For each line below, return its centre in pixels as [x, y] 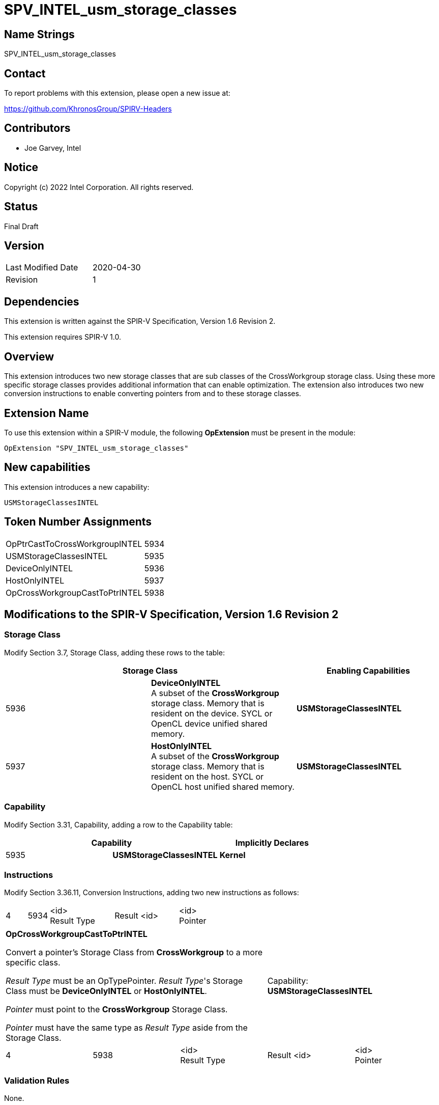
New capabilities [47, 467]
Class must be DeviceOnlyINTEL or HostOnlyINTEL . [106, 991]
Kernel [232, 855]
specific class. [33, 963]
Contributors [37, 128]
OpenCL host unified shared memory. [223, 786]
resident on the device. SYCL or [212, 713]
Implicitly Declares [272, 842]
